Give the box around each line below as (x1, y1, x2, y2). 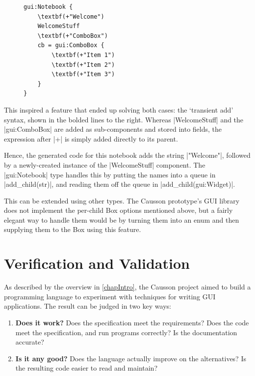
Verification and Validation (4, 253, 190, 273)
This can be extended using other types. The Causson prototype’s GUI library (4, 195, 240, 205)
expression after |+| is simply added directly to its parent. (4, 133, 178, 144)
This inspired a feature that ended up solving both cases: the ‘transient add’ (4, 104, 233, 115)
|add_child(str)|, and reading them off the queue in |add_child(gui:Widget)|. (4, 179, 235, 189)
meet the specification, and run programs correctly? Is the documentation (15, 327, 237, 337)
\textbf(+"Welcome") (37, 13, 104, 20)
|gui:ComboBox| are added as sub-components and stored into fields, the (4, 124, 222, 134)
